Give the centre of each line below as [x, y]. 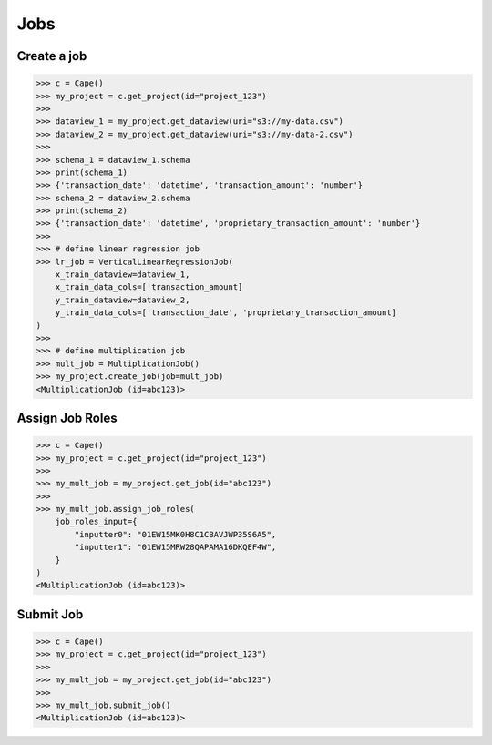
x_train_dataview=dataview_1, [123, 275]
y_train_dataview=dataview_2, [123, 300]
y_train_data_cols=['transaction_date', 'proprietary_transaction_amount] [225, 313]
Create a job [52, 56]
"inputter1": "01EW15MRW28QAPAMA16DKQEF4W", [175, 547]
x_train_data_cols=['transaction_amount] [149, 287]
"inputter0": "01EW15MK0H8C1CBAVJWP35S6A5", [175, 534]
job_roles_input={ [96, 522]
